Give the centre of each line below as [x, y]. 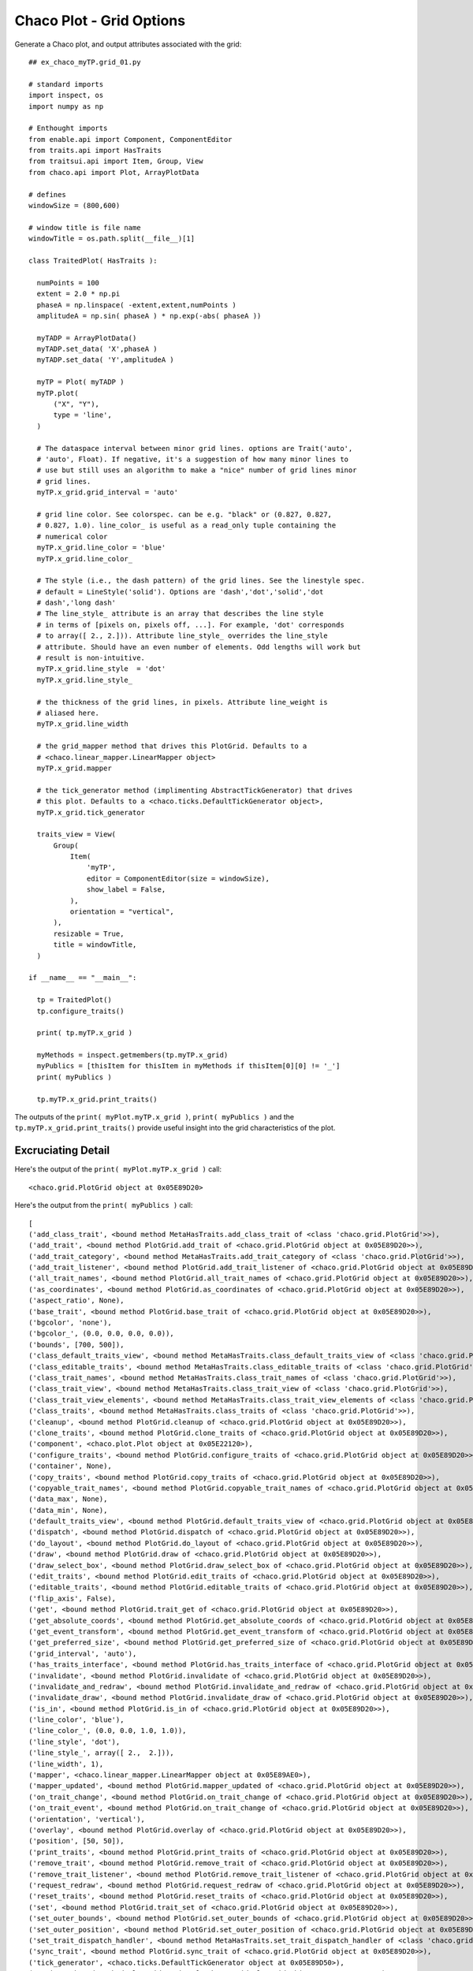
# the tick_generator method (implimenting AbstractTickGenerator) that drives [195, 790]
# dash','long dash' [76, 603]
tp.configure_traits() [80, 1011]
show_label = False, [127, 890]
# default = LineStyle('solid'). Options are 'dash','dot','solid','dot [180, 592]
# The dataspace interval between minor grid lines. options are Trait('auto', [195, 448]
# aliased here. [68, 713]
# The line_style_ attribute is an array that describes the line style [180, 614]
